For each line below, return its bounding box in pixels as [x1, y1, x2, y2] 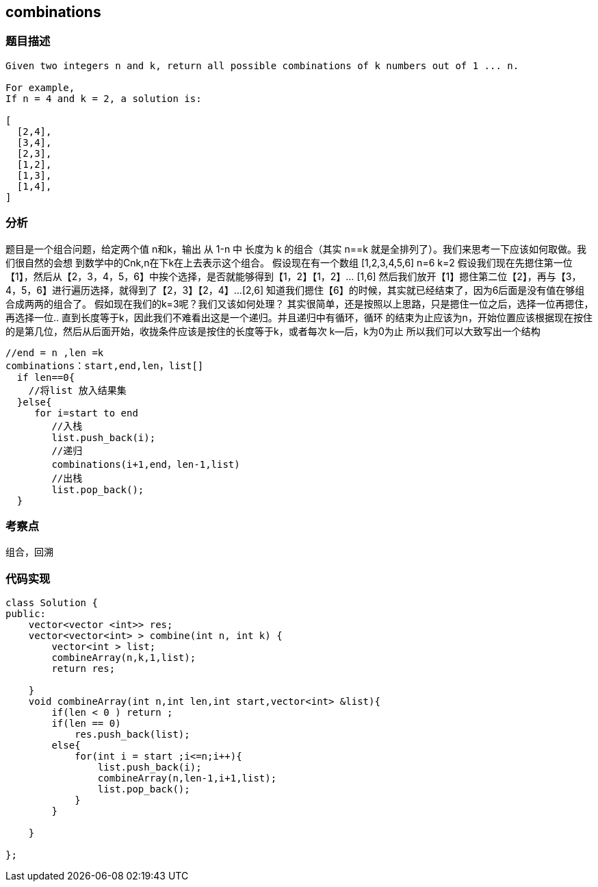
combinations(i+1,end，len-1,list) [51, 458, 240, 470]
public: [5, 608, 47, 620]
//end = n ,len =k [5, 347, 104, 358]
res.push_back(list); [75, 729, 190, 740]
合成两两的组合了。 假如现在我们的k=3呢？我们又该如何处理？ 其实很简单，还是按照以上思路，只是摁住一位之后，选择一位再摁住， [5, 297, 594, 310]
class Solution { [5, 597, 98, 609]
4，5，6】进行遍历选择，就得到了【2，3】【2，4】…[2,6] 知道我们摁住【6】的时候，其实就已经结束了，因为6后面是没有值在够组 [5, 284, 585, 296]
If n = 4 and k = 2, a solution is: [5, 92, 202, 104]
